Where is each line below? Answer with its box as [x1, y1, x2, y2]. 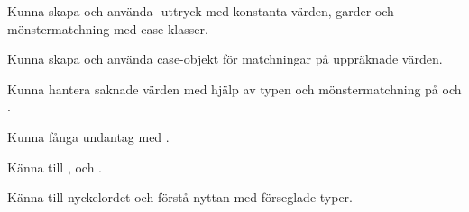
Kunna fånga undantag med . [7, 127, 170, 146]
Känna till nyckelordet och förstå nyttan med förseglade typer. [7, 188, 353, 207]
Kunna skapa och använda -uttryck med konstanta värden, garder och [7, 2, 394, 20]
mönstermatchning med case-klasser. [7, 19, 208, 38]
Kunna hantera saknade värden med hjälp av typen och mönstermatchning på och [7, 79, 462, 98]
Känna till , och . [7, 157, 103, 176]
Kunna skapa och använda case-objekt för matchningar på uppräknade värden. [7, 49, 443, 68]
